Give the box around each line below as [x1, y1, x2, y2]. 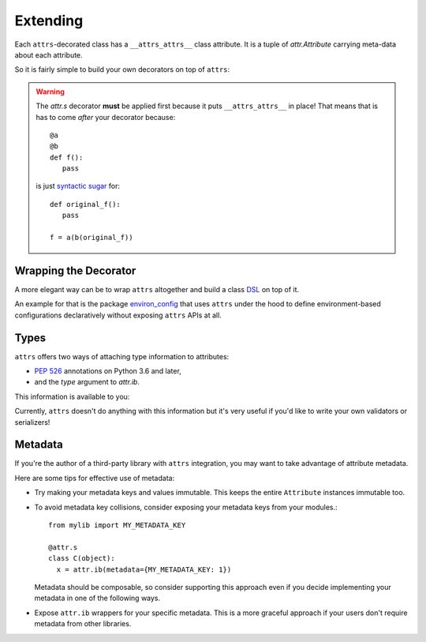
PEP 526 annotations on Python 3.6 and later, [34, 366, 181, 375]
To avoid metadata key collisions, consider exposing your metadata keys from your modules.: [34, 502, 338, 512]
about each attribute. [14, 50, 83, 59]
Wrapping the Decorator [14, 264, 136, 277]
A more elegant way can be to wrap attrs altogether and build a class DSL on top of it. [14, 284, 300, 294]
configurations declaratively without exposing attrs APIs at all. [14, 310, 222, 320]
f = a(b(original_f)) [50, 233, 133, 242]
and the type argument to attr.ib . [34, 377, 140, 387]
